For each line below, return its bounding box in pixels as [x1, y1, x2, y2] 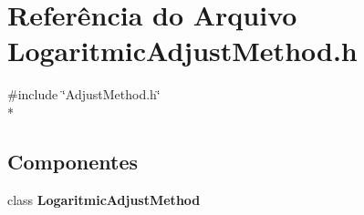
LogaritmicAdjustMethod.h [7, 32, 358, 69]
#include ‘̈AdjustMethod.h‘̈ [7, 85, 161, 104]
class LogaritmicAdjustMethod [7, 189, 201, 209]
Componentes [7, 147, 139, 175]
